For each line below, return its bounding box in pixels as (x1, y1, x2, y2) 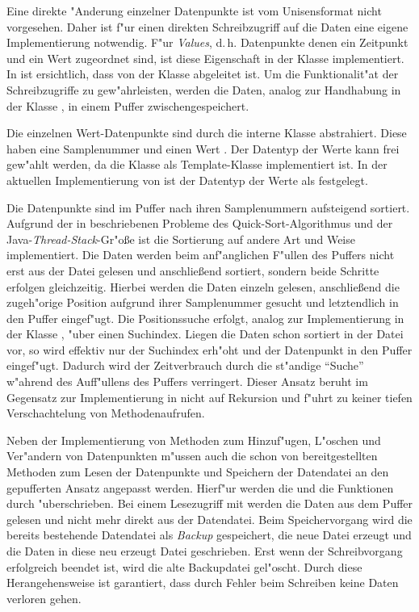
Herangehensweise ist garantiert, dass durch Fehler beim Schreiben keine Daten (6, 574, 399, 591)
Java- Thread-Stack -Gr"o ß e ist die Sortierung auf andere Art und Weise (6, 230, 355, 247)
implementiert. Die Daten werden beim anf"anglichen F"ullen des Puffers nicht (6, 246, 395, 263)
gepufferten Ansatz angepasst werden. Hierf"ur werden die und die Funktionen (6, 479, 394, 496)
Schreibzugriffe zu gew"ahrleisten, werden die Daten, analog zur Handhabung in (6, 81, 401, 98)
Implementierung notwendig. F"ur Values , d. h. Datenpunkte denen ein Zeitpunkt (6, 34, 409, 51)
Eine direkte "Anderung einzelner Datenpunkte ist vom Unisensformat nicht (6, 2, 382, 19)
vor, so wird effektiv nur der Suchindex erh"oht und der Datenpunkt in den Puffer (6, 341, 413, 358)
